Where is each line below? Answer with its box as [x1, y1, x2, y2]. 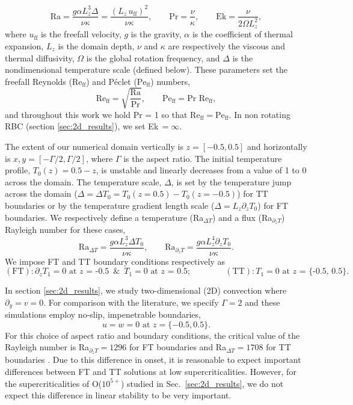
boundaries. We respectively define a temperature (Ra [5, 211, 204, 223]
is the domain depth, [58, 39, 135, 52]
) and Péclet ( [86, 75, 137, 87]
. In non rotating [229, 108, 290, 120]
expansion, [5, 39, 44, 52]
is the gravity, [130, 28, 182, 40]
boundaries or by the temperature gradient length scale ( [5, 199, 215, 212]
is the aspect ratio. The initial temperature [123, 152, 282, 164]
